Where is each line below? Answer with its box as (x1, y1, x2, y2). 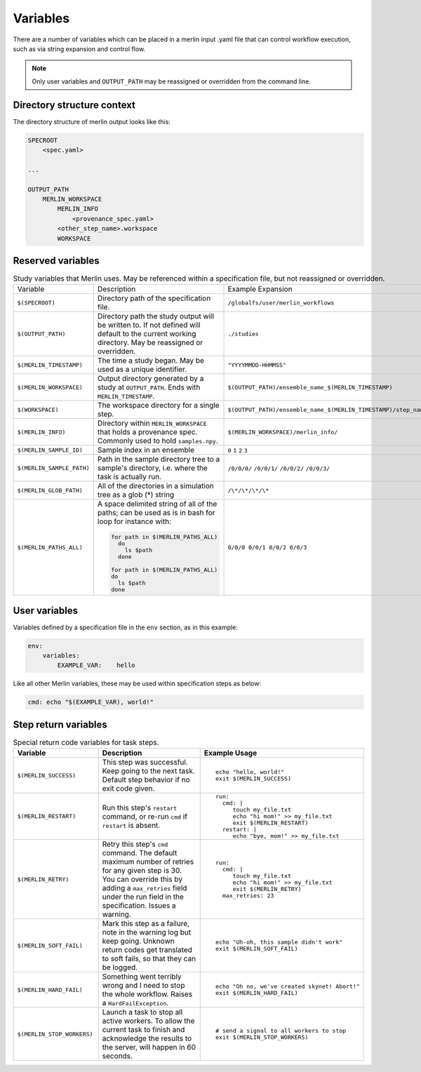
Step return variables (13, 718, 108, 730)
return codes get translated (102, 945, 193, 955)
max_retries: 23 (222, 892, 274, 899)
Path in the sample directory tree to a (97, 455, 220, 464)
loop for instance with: (97, 516, 172, 526)
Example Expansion (227, 284, 293, 294)
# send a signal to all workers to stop (215, 1027, 347, 1035)
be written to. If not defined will (97, 320, 201, 330)
